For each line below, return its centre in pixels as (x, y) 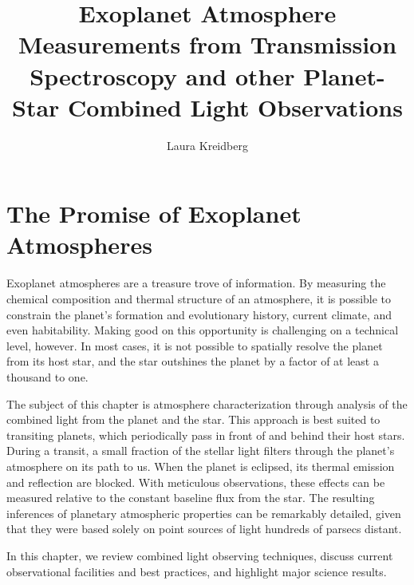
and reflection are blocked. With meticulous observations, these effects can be (196, 482)
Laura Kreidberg (207, 145)
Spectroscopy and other (162, 75)
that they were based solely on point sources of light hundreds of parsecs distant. (204, 529)
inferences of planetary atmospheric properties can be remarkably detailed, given (204, 513)
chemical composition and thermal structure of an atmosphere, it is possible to (199, 298)
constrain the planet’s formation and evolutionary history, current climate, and (199, 314)
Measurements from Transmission (207, 44)
